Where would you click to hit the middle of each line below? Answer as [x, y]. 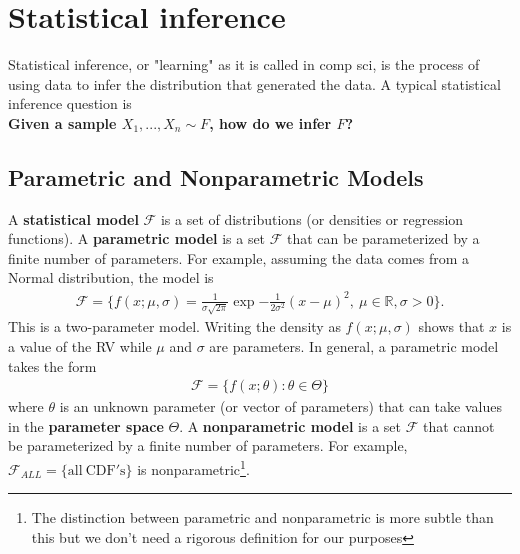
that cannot [458, 425]
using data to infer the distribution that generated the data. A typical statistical [254, 83]
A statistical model [73, 218]
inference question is [70, 103]
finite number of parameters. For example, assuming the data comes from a [239, 257]
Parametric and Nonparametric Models [216, 176]
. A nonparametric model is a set [290, 425]
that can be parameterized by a [383, 238]
